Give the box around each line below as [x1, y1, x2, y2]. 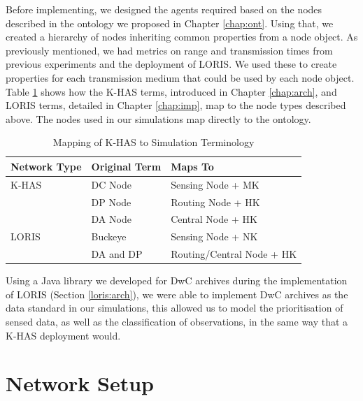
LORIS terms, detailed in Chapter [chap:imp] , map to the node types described [6, 98, 346, 112]
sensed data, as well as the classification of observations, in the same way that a [6, 314, 348, 329]
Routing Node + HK [171, 194, 260, 209]
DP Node [91, 194, 131, 209]
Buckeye [91, 229, 127, 244]
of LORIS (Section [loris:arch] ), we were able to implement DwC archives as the [6, 286, 348, 301]
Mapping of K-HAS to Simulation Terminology [52, 135, 255, 150]
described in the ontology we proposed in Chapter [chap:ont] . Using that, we [6, 15, 334, 30]
